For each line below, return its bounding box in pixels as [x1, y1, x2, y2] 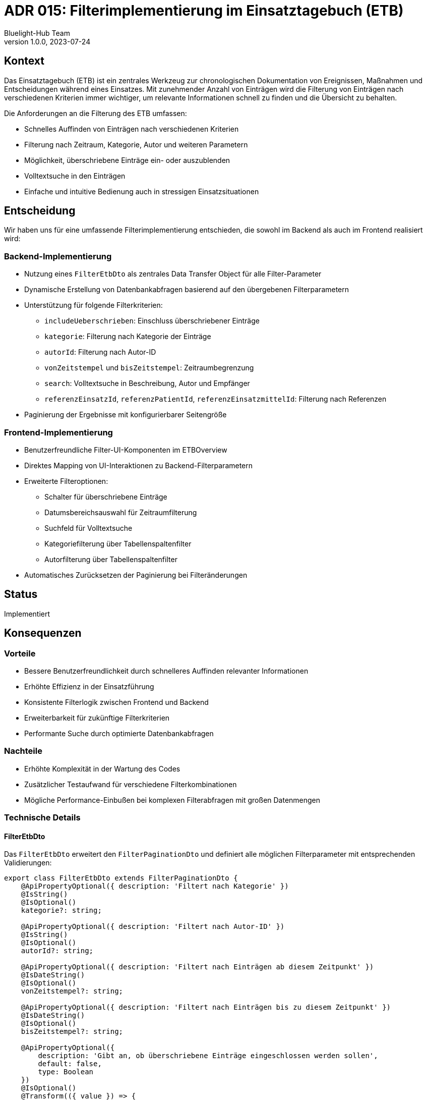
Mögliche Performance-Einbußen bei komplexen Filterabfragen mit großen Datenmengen [24, 795, 321, 804]
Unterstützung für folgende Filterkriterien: [24, 301, 163, 310]
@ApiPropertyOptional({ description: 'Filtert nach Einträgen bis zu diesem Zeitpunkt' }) [21, 1003, 391, 1012]
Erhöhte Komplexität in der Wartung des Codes [24, 764, 180, 773]
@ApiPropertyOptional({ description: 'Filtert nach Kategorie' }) [21, 882, 289, 891]
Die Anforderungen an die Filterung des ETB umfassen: [4, 108, 187, 118]
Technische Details [4, 812, 81, 823]
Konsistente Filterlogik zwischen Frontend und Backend [24, 698, 209, 706]
